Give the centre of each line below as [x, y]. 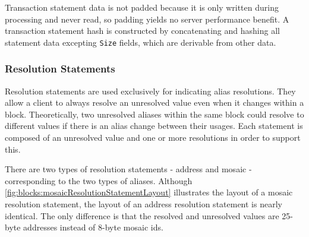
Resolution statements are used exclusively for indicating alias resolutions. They [150, 91]
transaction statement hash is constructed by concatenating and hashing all [142, 31]
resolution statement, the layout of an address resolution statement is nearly [144, 204]
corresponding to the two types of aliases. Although [99, 180]
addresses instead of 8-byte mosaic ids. [93, 227]
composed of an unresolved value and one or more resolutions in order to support [153, 138]
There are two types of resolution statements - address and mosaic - [128, 169]
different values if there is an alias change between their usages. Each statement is [154, 126]
